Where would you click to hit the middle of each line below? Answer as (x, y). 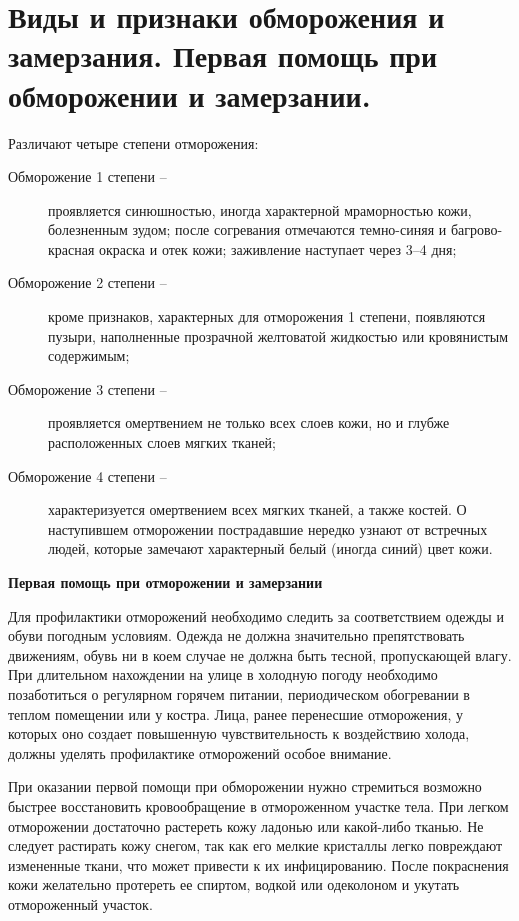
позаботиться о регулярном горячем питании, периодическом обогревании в (239, 693)
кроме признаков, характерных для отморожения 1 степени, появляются (267, 316)
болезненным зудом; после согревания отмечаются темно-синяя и (247, 229)
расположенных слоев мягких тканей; (162, 442)
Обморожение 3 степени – (87, 388)
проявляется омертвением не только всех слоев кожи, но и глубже (249, 422)
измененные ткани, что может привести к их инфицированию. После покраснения (258, 864)
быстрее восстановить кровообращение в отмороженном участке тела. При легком (258, 805)
